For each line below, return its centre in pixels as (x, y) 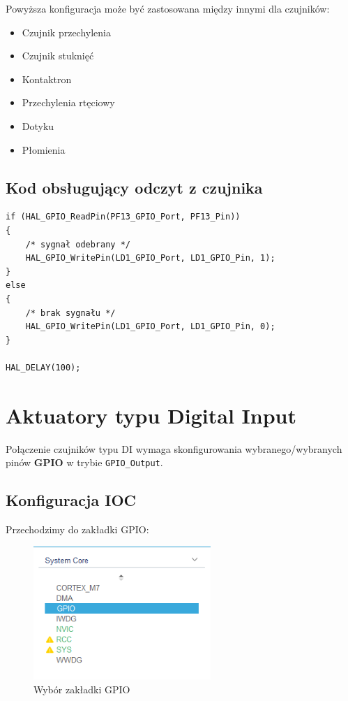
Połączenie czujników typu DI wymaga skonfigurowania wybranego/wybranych (174, 448)
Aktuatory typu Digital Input (151, 415)
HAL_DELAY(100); (43, 367)
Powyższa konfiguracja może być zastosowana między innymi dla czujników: (168, 8)
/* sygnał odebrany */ (78, 244)
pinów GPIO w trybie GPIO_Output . (84, 462)
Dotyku (38, 125)
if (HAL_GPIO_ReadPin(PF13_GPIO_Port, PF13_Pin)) (123, 217)
